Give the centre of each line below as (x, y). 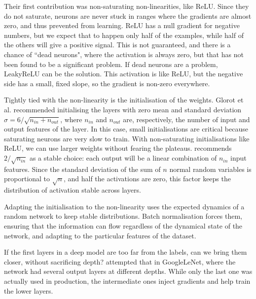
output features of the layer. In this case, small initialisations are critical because (126, 129)
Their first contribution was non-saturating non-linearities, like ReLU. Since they (127, 6)
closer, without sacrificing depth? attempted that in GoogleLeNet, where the (120, 261)
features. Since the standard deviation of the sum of (82, 169)
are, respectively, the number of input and (186, 119)
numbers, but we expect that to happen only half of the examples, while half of (124, 35)
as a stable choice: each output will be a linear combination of (123, 158)
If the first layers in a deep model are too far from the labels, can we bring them (126, 252)
